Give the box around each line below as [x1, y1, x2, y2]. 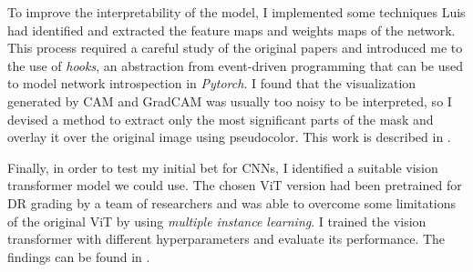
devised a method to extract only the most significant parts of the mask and [7, 109, 434, 128]
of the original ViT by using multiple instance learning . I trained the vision [7, 211, 427, 230]
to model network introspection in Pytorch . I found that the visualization [7, 74, 416, 93]
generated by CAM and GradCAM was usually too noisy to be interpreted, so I [7, 91, 452, 110]
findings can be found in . [7, 247, 150, 266]
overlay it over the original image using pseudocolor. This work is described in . [7, 127, 451, 146]
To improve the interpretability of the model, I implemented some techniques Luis [7, 3, 466, 21]
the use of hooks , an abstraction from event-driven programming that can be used [7, 55, 464, 75]
